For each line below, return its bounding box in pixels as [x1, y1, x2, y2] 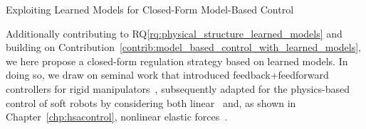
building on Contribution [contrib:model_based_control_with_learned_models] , [6, 40, 361, 55]
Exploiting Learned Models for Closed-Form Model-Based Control [6, 2, 294, 16]
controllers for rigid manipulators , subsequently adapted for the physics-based [6, 81, 350, 96]
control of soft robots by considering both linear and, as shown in [6, 95, 296, 110]
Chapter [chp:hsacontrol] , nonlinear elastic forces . [6, 109, 228, 124]
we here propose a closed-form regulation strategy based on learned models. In [6, 53, 348, 68]
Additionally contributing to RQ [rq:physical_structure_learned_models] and [6, 26, 343, 40]
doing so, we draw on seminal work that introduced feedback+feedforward [6, 67, 329, 82]
